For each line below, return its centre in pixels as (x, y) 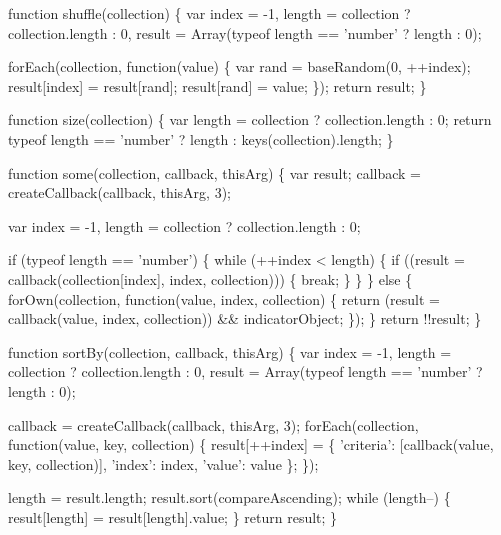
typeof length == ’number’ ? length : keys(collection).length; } (201, 138)
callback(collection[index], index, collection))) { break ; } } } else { (210, 278)
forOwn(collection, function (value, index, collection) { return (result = (224, 298)
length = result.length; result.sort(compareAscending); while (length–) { (229, 497)
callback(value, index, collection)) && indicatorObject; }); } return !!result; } (245, 318)
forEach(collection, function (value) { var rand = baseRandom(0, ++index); (239, 66)
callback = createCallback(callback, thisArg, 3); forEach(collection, (213, 424)
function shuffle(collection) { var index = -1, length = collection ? (209, 13)
